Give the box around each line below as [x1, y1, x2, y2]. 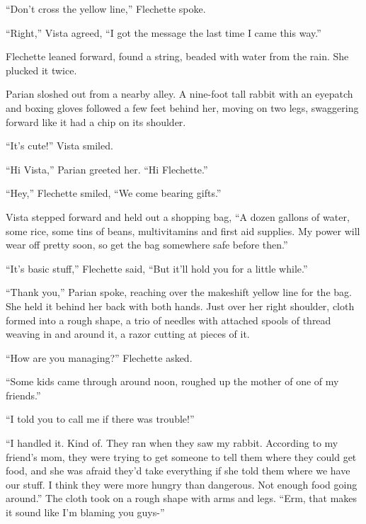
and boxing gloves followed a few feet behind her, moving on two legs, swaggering [6, 100, 359, 115]
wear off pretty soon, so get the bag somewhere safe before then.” [6, 237, 288, 252]
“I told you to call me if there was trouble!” [6, 411, 195, 426]
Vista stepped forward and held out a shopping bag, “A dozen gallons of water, [6, 209, 350, 224]
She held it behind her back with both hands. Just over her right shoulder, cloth [6, 298, 355, 313]
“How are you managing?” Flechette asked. [6, 350, 193, 365]
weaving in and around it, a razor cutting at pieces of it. [6, 326, 250, 341]
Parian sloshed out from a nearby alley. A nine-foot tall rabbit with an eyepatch [6, 86, 353, 101]
